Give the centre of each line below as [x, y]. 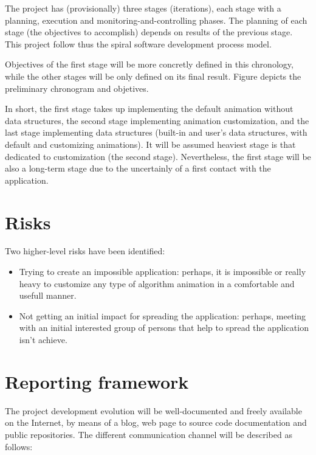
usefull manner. [48, 295]
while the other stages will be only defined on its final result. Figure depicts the [153, 76]
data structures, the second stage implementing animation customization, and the [157, 120]
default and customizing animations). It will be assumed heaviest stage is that [150, 144]
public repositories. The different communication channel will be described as [149, 434]
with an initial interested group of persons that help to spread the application [164, 328]
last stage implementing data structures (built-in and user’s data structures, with [156, 132]
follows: [19, 446]
